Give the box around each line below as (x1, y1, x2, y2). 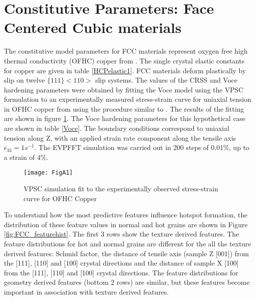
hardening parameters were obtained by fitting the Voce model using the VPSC (4, 84, 244, 94)
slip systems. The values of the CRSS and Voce (95, 75, 238, 85)
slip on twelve (4, 75, 45, 85)
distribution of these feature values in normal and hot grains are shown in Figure (4, 219, 248, 229)
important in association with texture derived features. (4, 287, 169, 297)
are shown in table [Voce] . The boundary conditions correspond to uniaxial (4, 123, 229, 133)
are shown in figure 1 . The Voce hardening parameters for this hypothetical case (4, 113, 246, 123)
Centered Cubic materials (4, 17, 182, 37)
